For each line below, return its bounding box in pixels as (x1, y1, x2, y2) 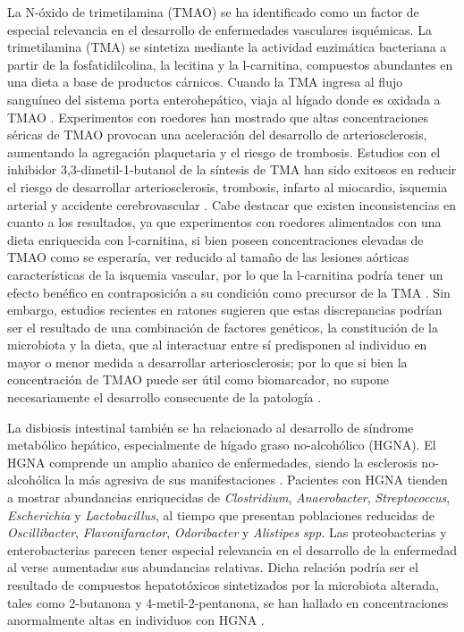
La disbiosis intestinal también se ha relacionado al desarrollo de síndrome (7, 417, 414, 436)
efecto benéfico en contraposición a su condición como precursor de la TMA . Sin (7, 282, 451, 301)
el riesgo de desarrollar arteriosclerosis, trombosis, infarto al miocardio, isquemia (7, 177, 448, 196)
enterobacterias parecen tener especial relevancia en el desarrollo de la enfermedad (7, 540, 457, 559)
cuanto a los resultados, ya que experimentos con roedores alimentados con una (7, 213, 442, 232)
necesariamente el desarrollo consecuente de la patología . (7, 388, 322, 407)
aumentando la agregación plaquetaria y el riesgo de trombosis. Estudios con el (7, 142, 441, 161)
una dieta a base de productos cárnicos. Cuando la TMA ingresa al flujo (7, 72, 403, 91)
